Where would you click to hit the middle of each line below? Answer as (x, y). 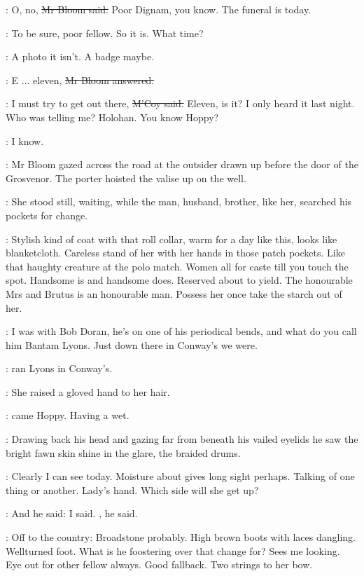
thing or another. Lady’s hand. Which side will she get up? (132, 489)
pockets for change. (47, 215)
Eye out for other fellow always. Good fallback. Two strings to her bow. (159, 564)
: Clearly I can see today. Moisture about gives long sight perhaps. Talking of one (180, 476)
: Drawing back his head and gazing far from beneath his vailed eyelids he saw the (182, 439)
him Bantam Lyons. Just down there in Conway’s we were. (132, 344)
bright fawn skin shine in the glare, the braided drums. (123, 452)
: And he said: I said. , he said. (72, 513)
